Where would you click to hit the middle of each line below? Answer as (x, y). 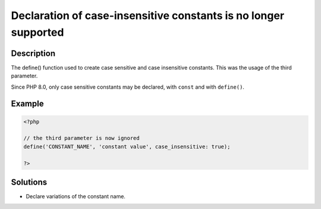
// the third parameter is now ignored (81, 138)
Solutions (29, 182)
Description (33, 53)
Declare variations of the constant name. (76, 196)
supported (37, 32)
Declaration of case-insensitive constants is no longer (148, 15)
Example (27, 104)
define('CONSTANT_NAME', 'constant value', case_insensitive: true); (127, 146)
